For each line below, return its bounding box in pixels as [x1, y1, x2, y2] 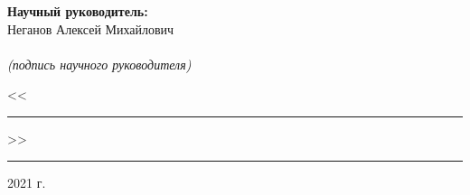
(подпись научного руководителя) [7, 54, 192, 73]
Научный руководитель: [7, 2, 148, 20]
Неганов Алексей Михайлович [7, 19, 174, 38]
